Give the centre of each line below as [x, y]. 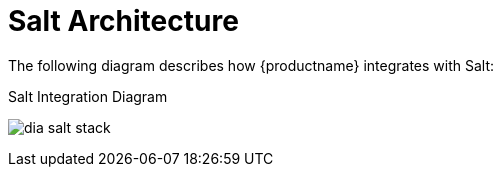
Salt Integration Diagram [88, 96]
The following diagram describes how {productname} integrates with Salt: [251, 65]
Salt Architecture [123, 21]
